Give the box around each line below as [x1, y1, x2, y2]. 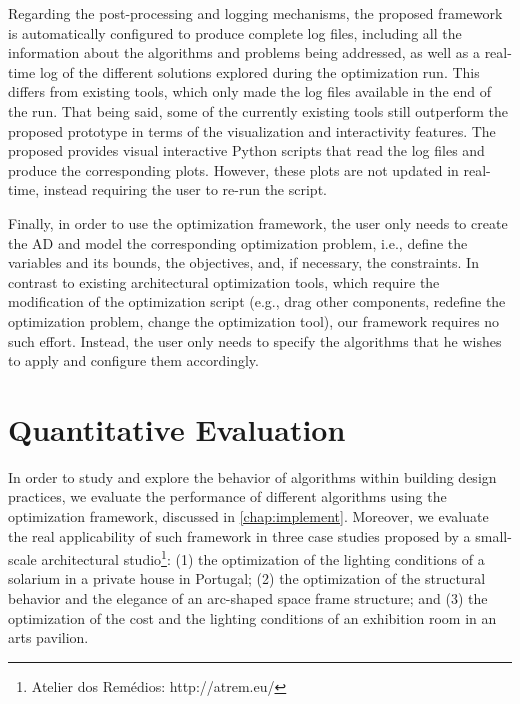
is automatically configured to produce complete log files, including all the [8, 22, 462, 43]
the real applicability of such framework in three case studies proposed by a [8, 525, 471, 546]
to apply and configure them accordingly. [8, 350, 259, 371]
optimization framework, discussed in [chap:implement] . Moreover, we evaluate [8, 506, 489, 526]
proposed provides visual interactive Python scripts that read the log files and [8, 140, 485, 161]
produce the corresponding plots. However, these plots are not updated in [8, 159, 459, 180]
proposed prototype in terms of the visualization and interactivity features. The [8, 120, 496, 141]
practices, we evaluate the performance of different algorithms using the [8, 486, 447, 507]
